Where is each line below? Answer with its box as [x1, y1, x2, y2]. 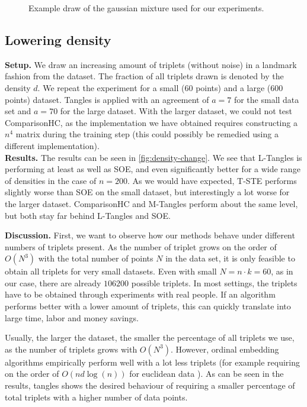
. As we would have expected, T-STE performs [127, 174, 297, 186]
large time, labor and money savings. [5, 311, 139, 324]
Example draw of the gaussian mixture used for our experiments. [28, 2, 264, 14]
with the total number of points [38, 252, 153, 264]
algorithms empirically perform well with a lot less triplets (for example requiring [5, 356, 300, 368]
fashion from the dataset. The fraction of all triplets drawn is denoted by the [5, 70, 284, 82]
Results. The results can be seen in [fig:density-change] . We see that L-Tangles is [5, 151, 302, 163]
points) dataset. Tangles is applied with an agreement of [5, 93, 209, 105]
